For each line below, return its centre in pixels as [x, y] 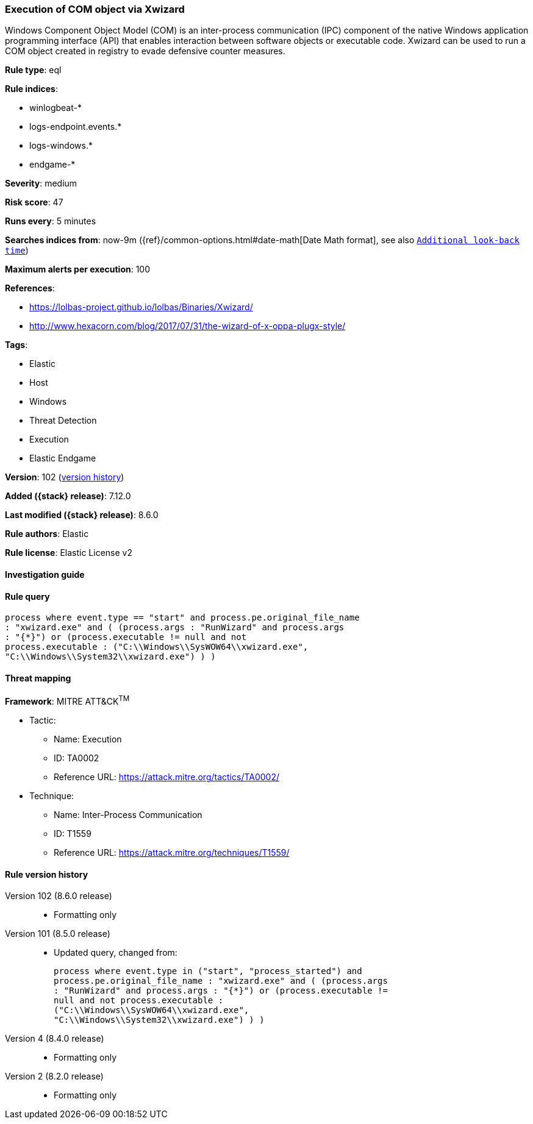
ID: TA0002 [77, 758]
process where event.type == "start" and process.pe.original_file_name [182, 618]
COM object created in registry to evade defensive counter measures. [145, 51]
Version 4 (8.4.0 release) [55, 1039]
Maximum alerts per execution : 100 [78, 269]
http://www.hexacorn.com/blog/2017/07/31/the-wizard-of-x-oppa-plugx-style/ [188, 326]
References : [30, 288]
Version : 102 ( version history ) [65, 477]
